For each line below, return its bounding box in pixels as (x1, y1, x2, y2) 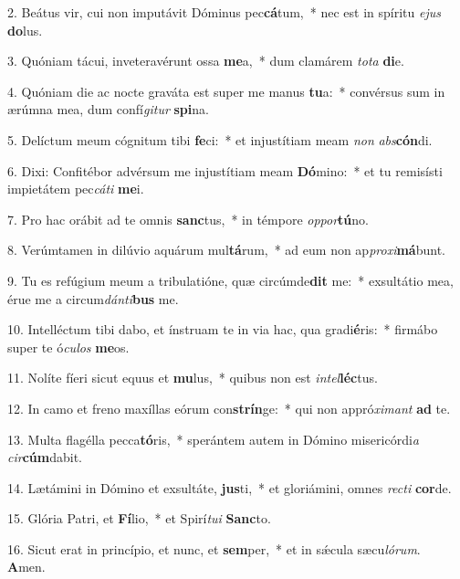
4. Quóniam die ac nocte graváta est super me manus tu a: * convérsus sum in (7, 81, 445, 100)
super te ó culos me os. (7, 337, 130, 356)
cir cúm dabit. (7, 447, 82, 467)
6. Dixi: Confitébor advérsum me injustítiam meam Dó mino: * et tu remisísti (7, 161, 443, 180)
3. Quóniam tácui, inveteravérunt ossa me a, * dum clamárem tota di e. (7, 51, 404, 70)
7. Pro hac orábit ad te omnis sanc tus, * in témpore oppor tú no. (7, 209, 369, 228)
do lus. (7, 20, 43, 39)
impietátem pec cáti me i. (7, 179, 144, 198)
